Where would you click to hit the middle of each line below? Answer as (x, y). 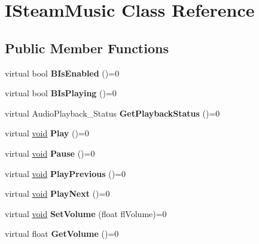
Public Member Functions (87, 48)
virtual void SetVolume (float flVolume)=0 (86, 213)
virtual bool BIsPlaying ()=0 (61, 93)
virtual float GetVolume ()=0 (62, 234)
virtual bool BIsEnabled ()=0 (62, 73)
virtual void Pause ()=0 (50, 153)
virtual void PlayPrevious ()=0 (65, 173)
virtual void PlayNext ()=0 (57, 193)
